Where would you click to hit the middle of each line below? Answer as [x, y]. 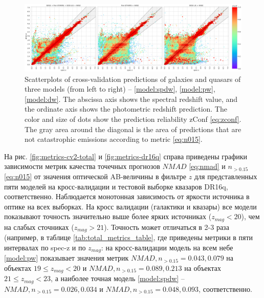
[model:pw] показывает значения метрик [67, 258]
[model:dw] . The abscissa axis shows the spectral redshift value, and [131, 99]
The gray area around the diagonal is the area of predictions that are [133, 129]
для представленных [226, 176]
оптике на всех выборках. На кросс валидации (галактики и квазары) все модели [130, 206]
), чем [250, 216]
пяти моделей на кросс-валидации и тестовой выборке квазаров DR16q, [116, 186]
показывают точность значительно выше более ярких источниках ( [108, 216]
